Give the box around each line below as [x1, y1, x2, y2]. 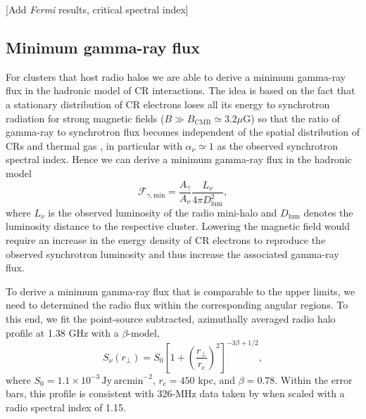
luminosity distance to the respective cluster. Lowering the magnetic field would [6, 219, 351, 233]
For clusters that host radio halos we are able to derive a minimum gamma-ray [6, 69, 346, 84]
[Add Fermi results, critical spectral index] [6, 2, 189, 16]
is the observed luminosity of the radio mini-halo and [48, 205, 277, 219]
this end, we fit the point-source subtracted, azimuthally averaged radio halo [6, 311, 336, 325]
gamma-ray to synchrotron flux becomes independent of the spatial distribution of [6, 124, 360, 139]
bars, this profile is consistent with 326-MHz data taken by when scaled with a [6, 386, 345, 401]
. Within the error [274, 372, 353, 387]
